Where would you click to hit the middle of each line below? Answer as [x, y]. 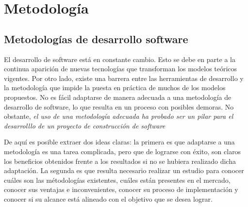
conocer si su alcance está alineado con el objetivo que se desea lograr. [108, 199]
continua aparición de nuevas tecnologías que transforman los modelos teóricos [121, 69]
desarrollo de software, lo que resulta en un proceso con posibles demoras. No [119, 106]
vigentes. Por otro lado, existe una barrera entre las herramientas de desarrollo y [124, 78]
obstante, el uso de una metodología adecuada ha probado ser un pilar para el [119, 116]
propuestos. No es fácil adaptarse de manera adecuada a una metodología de [118, 97]
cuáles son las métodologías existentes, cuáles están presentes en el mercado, [117, 180]
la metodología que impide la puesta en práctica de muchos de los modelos [115, 88]
